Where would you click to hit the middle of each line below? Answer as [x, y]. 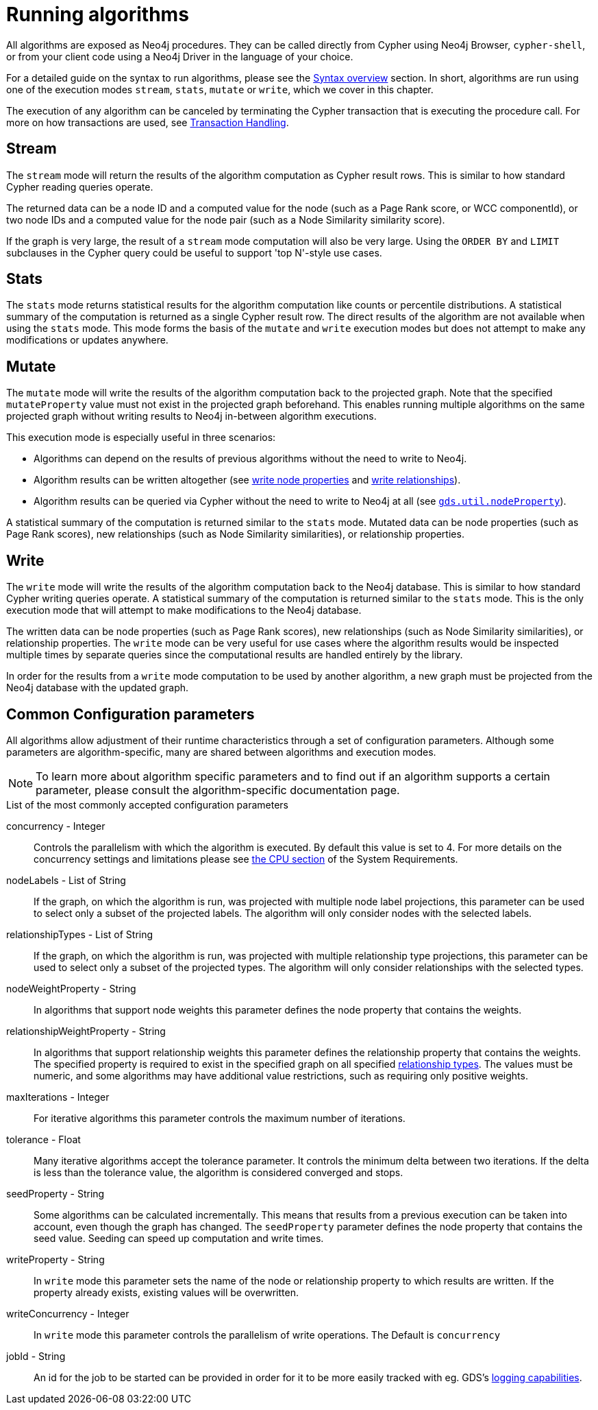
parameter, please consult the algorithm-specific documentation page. [218, 790]
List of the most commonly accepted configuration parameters [148, 804]
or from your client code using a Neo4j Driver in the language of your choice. [180, 56]
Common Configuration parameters [130, 714]
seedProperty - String [55, 1193]
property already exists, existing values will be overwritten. [166, 1292]
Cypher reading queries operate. [80, 187]
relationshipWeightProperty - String [86, 1031]
